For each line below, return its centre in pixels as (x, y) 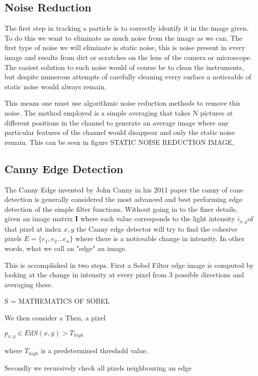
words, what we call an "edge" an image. (66, 248)
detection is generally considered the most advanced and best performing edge (124, 199)
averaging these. (29, 284)
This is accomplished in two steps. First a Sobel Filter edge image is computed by (129, 265)
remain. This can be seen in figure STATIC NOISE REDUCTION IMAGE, (120, 142)
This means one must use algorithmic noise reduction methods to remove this (123, 103)
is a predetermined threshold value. (94, 350)
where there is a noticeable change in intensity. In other (160, 238)
